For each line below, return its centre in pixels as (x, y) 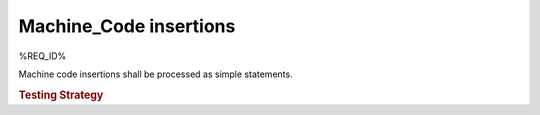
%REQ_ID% (42, 56)
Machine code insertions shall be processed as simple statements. (156, 74)
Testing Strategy (61, 95)
